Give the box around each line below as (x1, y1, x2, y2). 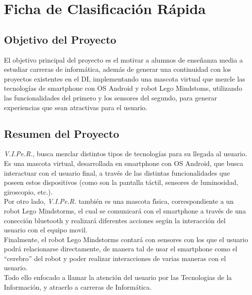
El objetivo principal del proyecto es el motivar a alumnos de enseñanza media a (4, 54, 243, 65)
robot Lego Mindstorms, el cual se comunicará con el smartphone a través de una (4, 205, 246, 215)
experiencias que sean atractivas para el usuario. (4, 102, 148, 112)
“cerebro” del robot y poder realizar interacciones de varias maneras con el (4, 253, 226, 263)
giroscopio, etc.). (4, 186, 53, 197)
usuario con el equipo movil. (4, 225, 88, 235)
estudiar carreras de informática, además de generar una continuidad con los (4, 64, 231, 74)
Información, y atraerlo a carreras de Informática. (4, 281, 152, 292)
